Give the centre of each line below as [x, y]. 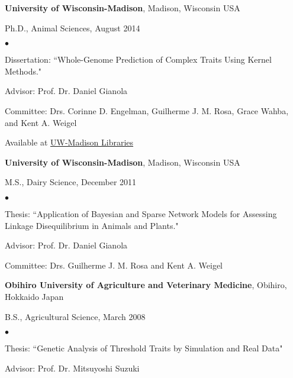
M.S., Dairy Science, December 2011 [71, 182]
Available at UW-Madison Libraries [69, 142]
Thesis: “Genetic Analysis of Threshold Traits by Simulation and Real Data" [144, 348]
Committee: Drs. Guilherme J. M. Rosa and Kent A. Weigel [114, 265]
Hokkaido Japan [34, 296]
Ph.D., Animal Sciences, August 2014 [73, 28]
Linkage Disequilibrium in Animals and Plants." [92, 225]
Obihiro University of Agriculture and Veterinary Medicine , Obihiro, [146, 285]
